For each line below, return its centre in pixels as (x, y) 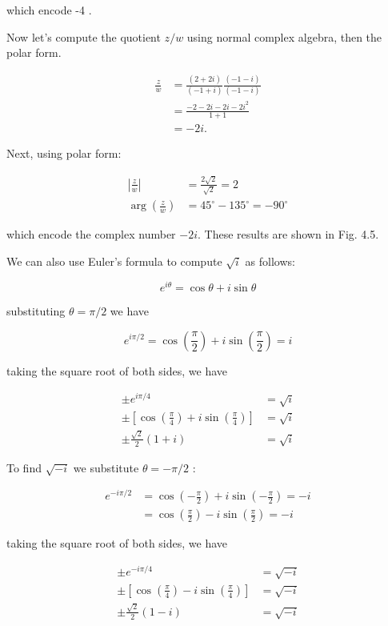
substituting (36, 310)
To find (24, 467)
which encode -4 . (49, 10)
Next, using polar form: (64, 153)
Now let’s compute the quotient (84, 36)
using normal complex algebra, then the (284, 36)
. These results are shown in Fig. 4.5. (288, 234)
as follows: (270, 261)
